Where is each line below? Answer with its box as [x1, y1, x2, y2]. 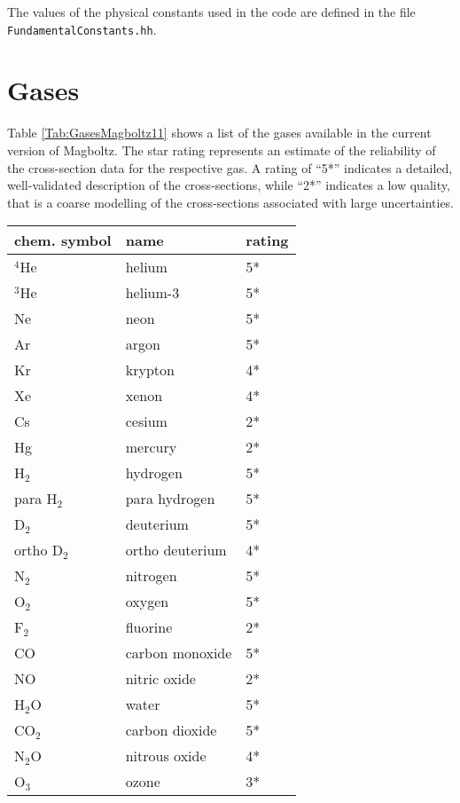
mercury [125, 437, 177, 458]
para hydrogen [125, 488, 215, 509]
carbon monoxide [125, 642, 232, 664]
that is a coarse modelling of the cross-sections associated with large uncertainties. [7, 193, 455, 211]
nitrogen [125, 565, 177, 587]
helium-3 [125, 282, 180, 303]
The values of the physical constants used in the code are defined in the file [7, 3, 416, 20]
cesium [125, 411, 168, 432]
